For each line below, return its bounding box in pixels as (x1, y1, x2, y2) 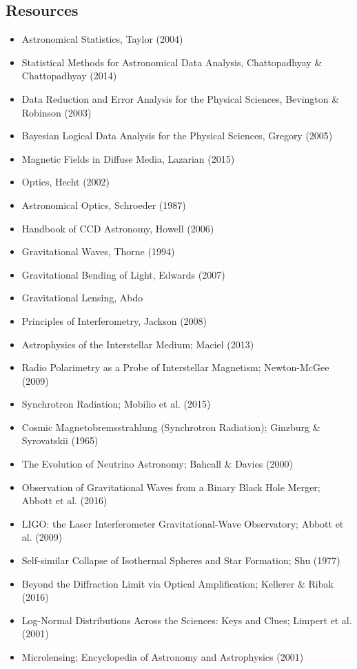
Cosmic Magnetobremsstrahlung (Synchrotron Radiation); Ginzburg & (21, 419, 320, 434)
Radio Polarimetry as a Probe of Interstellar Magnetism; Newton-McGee (21, 360, 329, 375)
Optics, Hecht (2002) (21, 174, 110, 189)
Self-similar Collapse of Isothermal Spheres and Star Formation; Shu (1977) (21, 553, 340, 568)
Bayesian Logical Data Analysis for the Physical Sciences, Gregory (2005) (21, 128, 333, 143)
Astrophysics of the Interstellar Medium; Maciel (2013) (21, 337, 254, 351)
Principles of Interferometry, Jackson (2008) (21, 313, 207, 328)
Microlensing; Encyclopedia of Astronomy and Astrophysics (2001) (21, 650, 304, 664)
